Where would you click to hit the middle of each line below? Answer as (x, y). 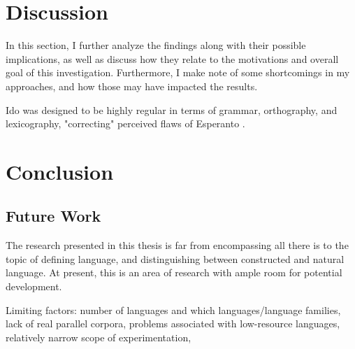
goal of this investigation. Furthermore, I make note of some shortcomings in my (178, 72)
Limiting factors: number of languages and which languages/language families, (173, 309)
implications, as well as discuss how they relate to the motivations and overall (172, 58)
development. (34, 286)
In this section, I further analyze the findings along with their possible (156, 45)
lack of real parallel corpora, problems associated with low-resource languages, (173, 323)
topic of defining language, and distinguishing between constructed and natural (175, 258)
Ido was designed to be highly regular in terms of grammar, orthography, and (172, 109)
